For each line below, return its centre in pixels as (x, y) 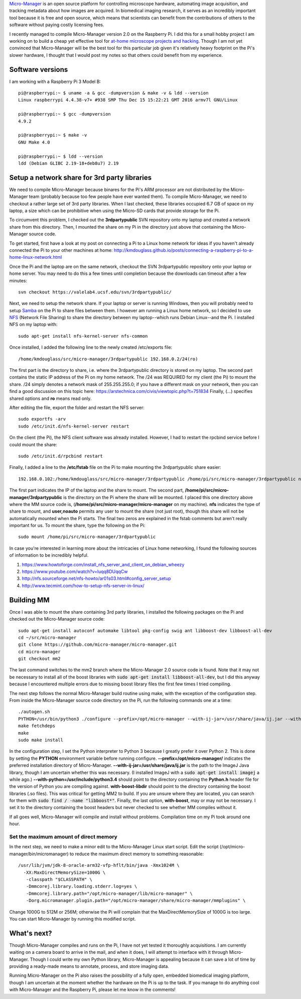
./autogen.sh (34, 712)
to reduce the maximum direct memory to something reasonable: (137, 854)
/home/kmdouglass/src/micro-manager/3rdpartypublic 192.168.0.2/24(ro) (108, 359)
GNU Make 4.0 (34, 142)
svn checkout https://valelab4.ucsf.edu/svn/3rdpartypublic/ (95, 292)
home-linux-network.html (36, 257)
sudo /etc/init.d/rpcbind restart (60, 456)
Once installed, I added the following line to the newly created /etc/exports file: (91, 347)
